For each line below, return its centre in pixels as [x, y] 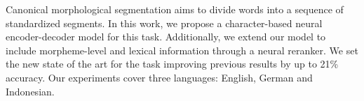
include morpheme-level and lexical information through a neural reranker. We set [182, 50]
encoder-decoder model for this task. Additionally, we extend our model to [166, 37]
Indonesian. [30, 91]
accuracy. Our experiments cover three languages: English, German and [159, 77]
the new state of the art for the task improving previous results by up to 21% [172, 64]
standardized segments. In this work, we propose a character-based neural [164, 23]
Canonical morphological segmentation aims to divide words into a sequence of [175, 9]
